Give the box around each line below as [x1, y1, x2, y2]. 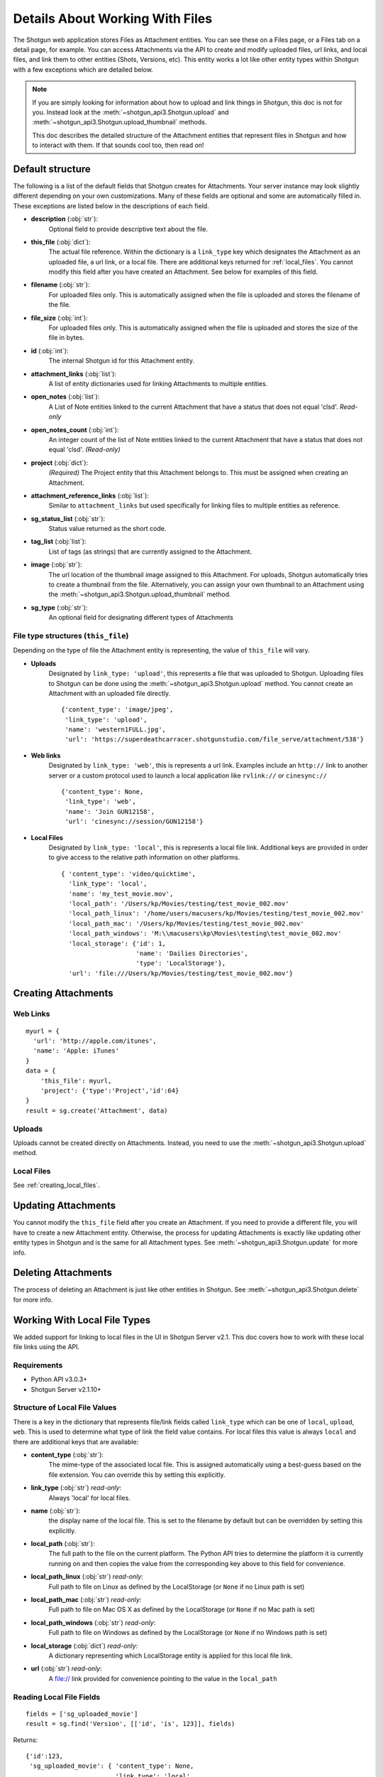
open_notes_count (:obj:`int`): [30, 425, 120, 434]
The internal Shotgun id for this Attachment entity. [48, 356, 195, 365]
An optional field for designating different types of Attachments [48, 613, 233, 622]
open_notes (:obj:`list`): [30, 392, 100, 401]
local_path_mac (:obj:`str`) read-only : [30, 1596, 142, 1604]
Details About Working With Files [13, 11, 213, 26]
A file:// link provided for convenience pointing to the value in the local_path [48, 1674, 277, 1682]
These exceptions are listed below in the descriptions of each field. [13, 201, 209, 210]
